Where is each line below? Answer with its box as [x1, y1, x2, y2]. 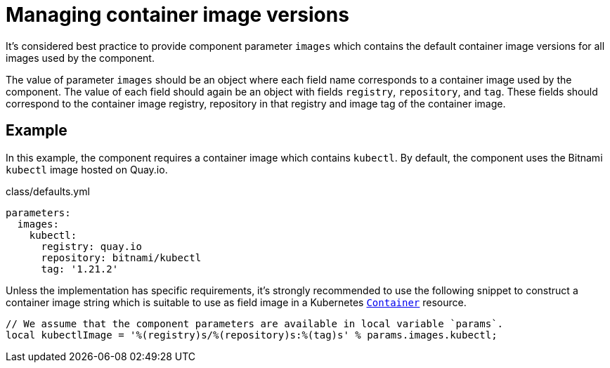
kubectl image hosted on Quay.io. [6, 163, 168, 176]
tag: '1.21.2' [41, 263, 119, 275]
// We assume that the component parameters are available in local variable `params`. [6, 317, 504, 329]
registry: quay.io [41, 240, 142, 252]
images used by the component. [6, 51, 155, 64]
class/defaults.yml [6, 185, 90, 197]
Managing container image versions [6, 3, 349, 27]
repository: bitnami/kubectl [41, 251, 202, 263]
